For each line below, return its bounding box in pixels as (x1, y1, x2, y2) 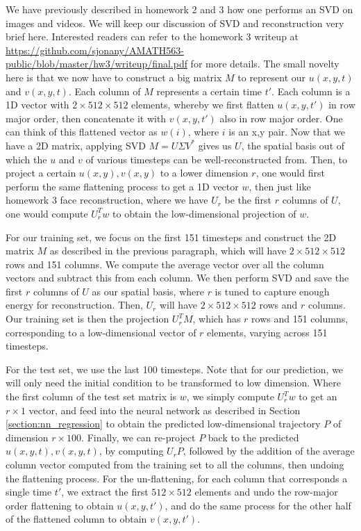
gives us (198, 138, 232, 152)
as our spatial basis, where (92, 284, 204, 298)
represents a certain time (156, 83, 262, 98)
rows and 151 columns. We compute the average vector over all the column (6, 256, 324, 271)
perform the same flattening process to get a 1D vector (6, 179, 239, 193)
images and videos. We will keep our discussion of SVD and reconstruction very (6, 15, 344, 30)
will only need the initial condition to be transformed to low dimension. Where (6, 375, 341, 390)
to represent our (237, 70, 306, 84)
